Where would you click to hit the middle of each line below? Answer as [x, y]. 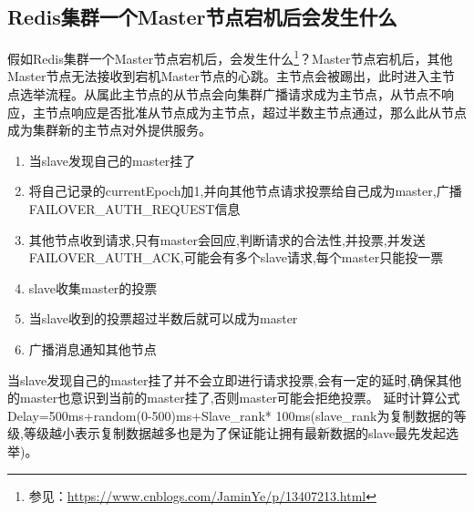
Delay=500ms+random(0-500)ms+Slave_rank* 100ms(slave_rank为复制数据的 [231, 415]
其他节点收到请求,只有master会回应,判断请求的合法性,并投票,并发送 [227, 239]
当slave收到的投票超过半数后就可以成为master [163, 318]
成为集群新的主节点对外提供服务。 [109, 130]
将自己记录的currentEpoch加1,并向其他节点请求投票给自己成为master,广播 [245, 191]
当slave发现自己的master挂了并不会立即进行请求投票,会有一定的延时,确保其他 [235, 379]
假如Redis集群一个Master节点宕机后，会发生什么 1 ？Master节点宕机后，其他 [230, 57]
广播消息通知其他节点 [93, 348]
